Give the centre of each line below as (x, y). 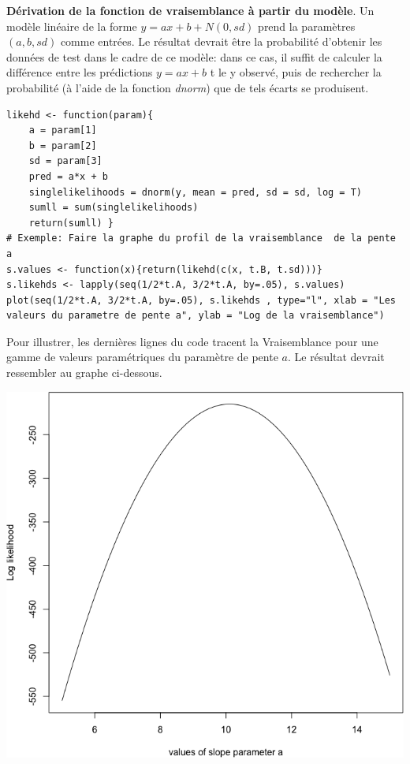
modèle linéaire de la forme (72, 26)
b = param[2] (63, 145)
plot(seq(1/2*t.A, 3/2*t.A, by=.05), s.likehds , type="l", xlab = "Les (201, 300)
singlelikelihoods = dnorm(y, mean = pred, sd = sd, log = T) (196, 192)
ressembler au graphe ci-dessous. (84, 373)
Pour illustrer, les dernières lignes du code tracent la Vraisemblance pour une (192, 341)
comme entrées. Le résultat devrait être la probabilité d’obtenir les (221, 41)
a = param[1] (63, 130)
